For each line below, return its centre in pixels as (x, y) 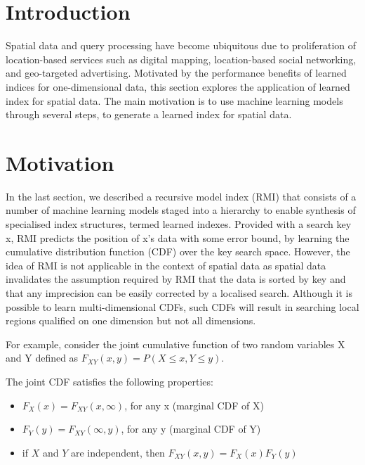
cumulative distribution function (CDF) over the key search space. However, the (178, 251)
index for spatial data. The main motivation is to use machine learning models (174, 100)
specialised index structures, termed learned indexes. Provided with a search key (179, 224)
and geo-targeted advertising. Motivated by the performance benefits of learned (176, 73)
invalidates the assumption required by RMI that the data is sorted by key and (176, 279)
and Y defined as (42, 358)
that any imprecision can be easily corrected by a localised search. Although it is (179, 292)
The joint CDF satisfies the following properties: (109, 381)
